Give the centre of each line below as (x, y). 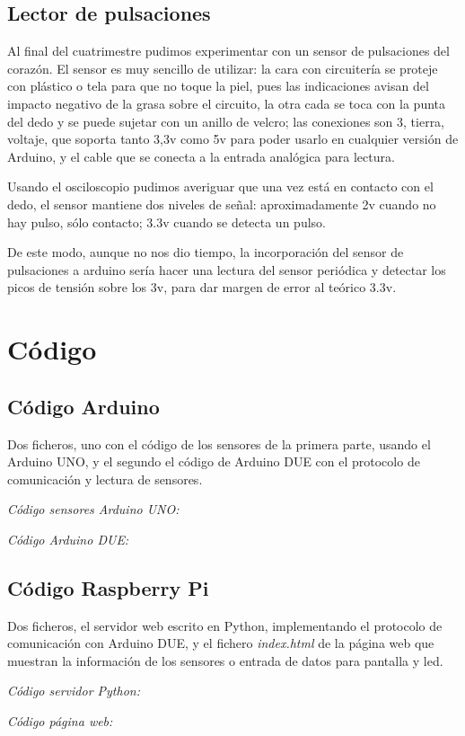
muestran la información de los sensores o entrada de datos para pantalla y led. (225, 660)
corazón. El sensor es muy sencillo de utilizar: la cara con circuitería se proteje (223, 68)
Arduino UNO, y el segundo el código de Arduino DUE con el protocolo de (214, 461)
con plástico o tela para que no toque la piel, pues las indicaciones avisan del (218, 86)
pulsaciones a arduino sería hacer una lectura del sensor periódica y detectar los (227, 269)
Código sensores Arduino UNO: (93, 509)
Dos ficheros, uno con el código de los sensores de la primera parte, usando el (219, 443)
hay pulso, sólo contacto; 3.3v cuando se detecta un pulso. (167, 222)
